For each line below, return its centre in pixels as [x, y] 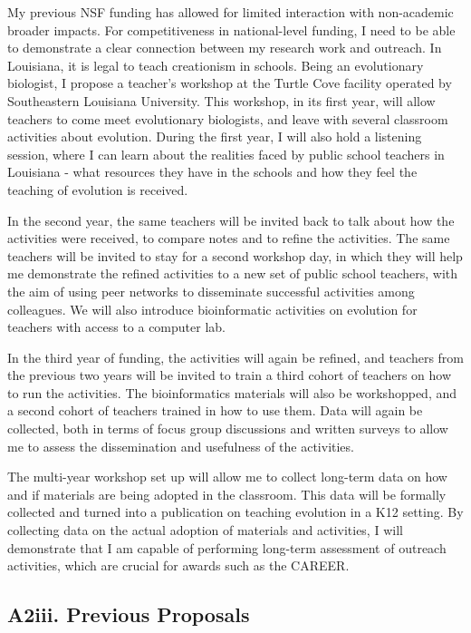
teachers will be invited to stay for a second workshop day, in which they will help [235, 255]
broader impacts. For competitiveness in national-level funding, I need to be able [231, 29]
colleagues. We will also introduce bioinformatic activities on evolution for [212, 309]
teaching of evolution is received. [98, 189]
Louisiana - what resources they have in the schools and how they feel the [212, 172]
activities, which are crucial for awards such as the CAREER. [178, 565]
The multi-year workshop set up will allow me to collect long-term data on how [227, 477]
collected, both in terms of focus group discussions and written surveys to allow [228, 428]
